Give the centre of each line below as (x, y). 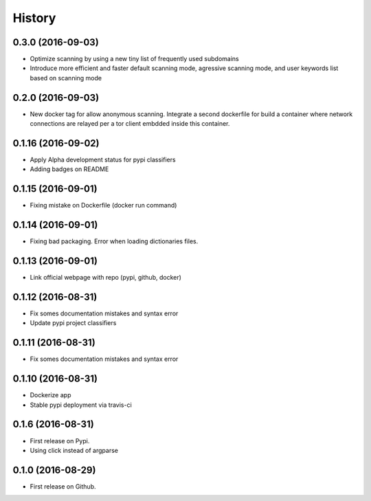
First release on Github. (63, 486)
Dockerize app (50, 395)
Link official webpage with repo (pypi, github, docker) (106, 278)
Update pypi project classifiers (73, 323)
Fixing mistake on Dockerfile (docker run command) (103, 205)
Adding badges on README (69, 169)
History (34, 18)
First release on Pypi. (60, 441)
